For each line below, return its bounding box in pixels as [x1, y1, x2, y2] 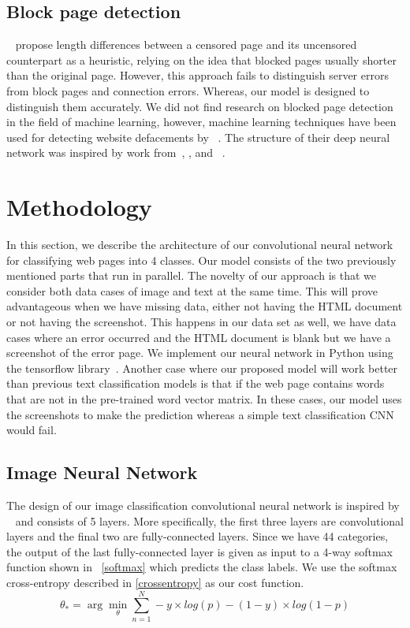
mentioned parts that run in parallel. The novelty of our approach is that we [6, 267, 376, 284]
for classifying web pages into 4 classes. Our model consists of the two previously [6, 251, 397, 268]
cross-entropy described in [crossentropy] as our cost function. [6, 574, 304, 590]
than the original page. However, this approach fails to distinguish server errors [6, 67, 389, 84]
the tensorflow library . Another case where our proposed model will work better [6, 359, 398, 376]
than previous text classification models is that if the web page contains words [6, 375, 385, 392]
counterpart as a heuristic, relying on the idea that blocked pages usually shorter [6, 51, 397, 68]
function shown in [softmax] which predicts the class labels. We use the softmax [6, 559, 397, 575]
